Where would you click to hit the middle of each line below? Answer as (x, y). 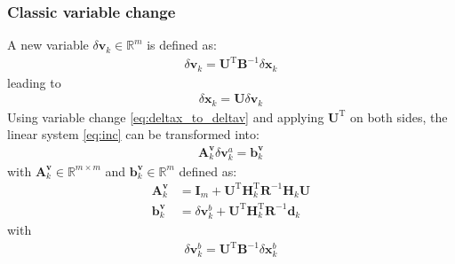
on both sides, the (399, 116)
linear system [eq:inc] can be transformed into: (133, 134)
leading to (34, 82)
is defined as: (182, 45)
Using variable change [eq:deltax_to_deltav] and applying (166, 116)
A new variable (48, 45)
